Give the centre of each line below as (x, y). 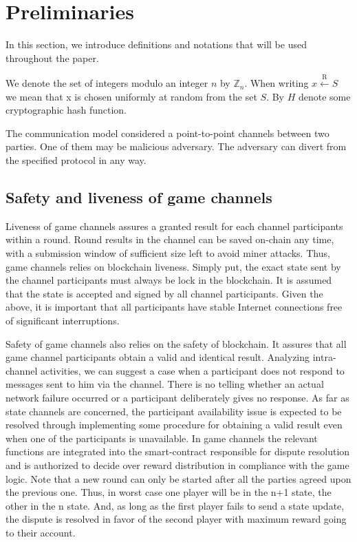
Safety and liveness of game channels (139, 197)
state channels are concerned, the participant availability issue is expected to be (174, 411)
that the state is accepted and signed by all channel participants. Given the (164, 293)
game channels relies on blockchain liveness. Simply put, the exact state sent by (173, 266)
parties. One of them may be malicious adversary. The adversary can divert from (176, 146)
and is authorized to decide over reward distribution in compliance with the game (177, 465)
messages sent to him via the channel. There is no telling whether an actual (165, 384)
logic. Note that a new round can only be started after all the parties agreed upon (178, 478)
